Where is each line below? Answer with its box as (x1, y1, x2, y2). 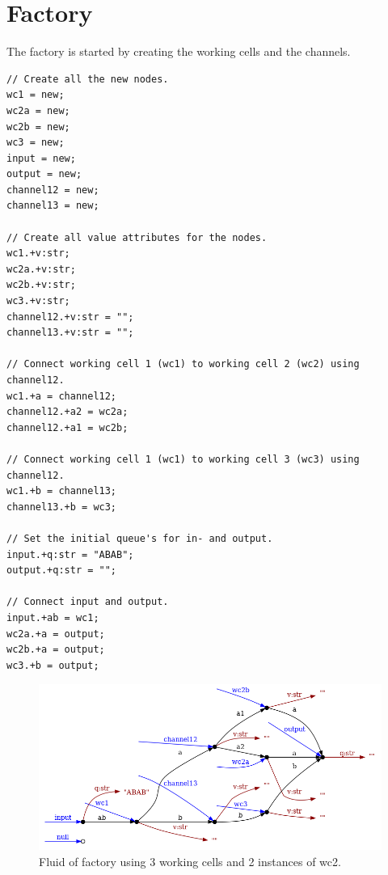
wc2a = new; (6, 104, 70, 116)
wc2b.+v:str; (6, 279, 76, 291)
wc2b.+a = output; (6, 644, 105, 656)
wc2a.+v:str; (6, 263, 76, 275)
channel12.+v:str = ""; (6, 311, 134, 323)
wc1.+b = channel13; (6, 485, 117, 497)
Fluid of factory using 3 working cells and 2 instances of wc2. (39, 852, 341, 869)
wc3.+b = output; (6, 659, 99, 671)
